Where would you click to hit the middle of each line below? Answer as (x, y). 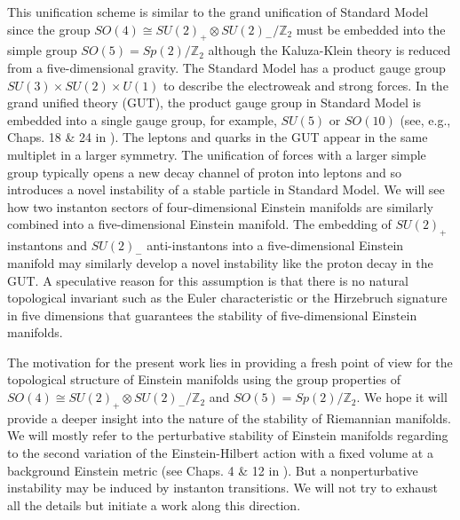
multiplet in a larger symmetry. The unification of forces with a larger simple (217, 154)
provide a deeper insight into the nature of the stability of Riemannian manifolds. (229, 418)
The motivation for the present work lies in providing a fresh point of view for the (230, 362)
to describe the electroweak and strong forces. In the (306, 85)
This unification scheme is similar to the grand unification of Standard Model (218, 12)
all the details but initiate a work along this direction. (154, 504)
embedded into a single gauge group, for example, (142, 119)
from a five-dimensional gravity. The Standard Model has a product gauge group (226, 67)
